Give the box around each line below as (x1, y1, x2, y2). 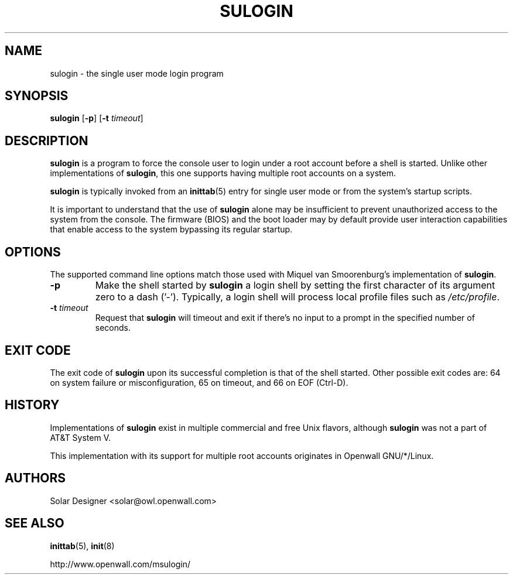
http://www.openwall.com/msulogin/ (50, 559, 191, 569)
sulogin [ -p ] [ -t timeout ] (50, 113, 143, 124)
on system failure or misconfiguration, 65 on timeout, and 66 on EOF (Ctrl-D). (50, 377, 348, 388)
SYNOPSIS (5, 88, 69, 104)
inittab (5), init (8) (50, 540, 115, 551)
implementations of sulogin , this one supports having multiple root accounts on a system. (50, 168, 396, 179)
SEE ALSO (5, 516, 64, 531)
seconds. (95, 323, 131, 333)
